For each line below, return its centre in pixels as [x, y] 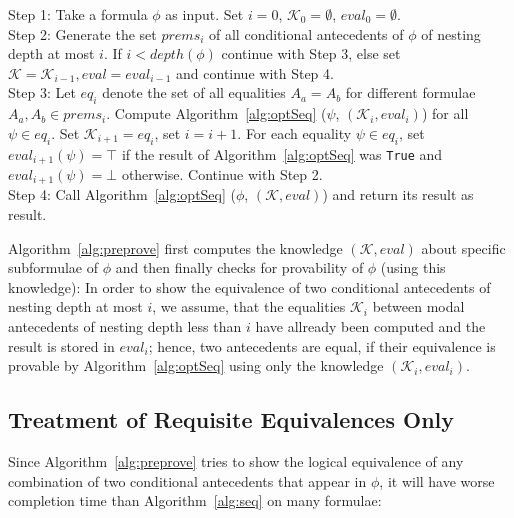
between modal [418, 306]
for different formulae [410, 92]
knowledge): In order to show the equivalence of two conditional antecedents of [249, 286]
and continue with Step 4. [255, 72]
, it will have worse [437, 480]
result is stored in [61, 345]
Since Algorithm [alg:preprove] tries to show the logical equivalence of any [236, 461]
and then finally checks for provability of [239, 267]
